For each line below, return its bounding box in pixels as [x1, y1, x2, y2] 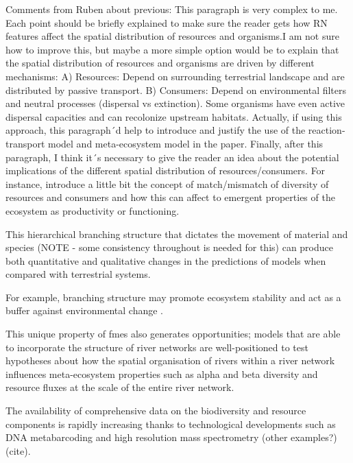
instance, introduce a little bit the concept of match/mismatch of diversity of [5, 176, 329, 191]
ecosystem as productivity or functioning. [5, 203, 180, 217]
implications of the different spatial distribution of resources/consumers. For [5, 163, 326, 178]
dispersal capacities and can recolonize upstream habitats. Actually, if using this [5, 109, 342, 123]
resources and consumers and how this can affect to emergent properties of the [5, 190, 335, 204]
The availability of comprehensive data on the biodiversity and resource [5, 403, 306, 418]
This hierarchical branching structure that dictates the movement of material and [5, 226, 348, 241]
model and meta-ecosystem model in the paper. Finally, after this [48, 136, 324, 150]
